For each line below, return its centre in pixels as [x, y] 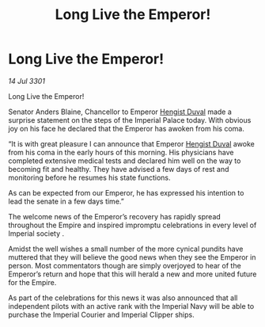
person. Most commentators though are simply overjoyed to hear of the [125, 265]
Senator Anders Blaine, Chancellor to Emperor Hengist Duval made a [120, 112]
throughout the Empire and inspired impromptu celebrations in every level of [132, 225]
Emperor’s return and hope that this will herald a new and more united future [132, 274]
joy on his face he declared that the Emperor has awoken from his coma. [127, 128]
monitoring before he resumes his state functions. [90, 177]
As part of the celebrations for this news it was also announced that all [123, 298]
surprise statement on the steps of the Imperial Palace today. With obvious [130, 120]
